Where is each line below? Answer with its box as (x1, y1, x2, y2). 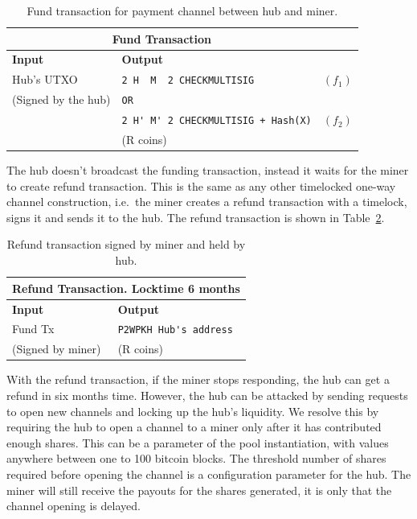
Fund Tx (12, 320, 55, 337)
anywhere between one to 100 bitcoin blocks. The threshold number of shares (6, 450, 386, 467)
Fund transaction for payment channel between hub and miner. (27, 2, 338, 19)
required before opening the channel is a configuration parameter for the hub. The (6, 465, 411, 482)
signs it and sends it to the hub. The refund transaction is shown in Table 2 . (6, 208, 385, 225)
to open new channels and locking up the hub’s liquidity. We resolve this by (6, 402, 379, 419)
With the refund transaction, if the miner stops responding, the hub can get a (6, 371, 390, 388)
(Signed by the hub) (12, 91, 111, 108)
